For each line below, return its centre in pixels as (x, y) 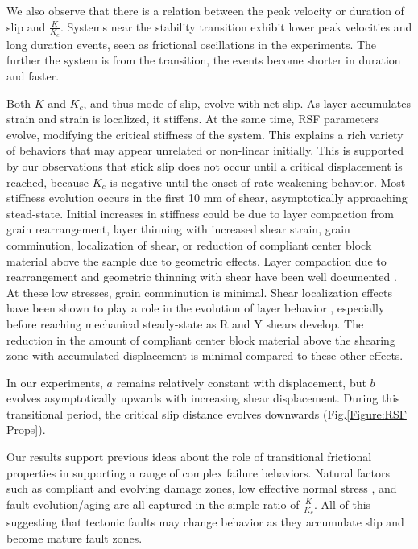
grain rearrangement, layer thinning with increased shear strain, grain (178, 229)
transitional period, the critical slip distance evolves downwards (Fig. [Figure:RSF (207, 413)
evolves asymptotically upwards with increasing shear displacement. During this (203, 398)
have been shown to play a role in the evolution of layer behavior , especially (196, 308)
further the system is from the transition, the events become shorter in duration (204, 60)
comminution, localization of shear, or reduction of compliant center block (189, 244)
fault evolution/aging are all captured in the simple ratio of (153, 504)
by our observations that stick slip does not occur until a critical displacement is (205, 165)
